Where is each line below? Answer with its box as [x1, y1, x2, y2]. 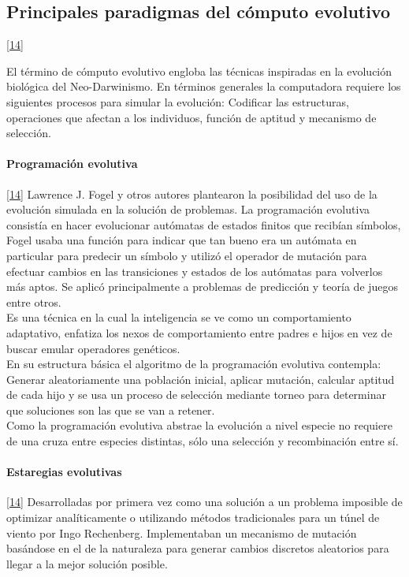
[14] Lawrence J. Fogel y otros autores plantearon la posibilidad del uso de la [6, 185, 377, 202]
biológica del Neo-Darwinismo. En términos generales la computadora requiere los [6, 78, 401, 95]
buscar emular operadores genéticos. [6, 340, 180, 356]
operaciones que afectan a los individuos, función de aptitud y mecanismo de [6, 109, 377, 125]
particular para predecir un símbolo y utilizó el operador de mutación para [6, 247, 367, 263]
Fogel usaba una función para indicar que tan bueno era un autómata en [6, 232, 357, 248]
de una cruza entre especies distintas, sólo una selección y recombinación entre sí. [6, 433, 399, 449]
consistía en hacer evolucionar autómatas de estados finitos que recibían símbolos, [6, 216, 401, 233]
